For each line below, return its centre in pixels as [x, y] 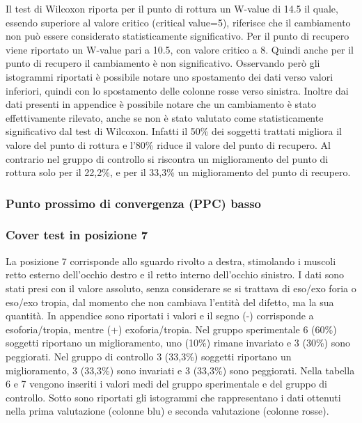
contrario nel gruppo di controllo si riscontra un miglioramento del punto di [167, 158]
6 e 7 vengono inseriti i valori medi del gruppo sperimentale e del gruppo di [166, 384]
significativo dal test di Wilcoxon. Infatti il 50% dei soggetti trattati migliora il [174, 131]
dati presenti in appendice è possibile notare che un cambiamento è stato [161, 104]
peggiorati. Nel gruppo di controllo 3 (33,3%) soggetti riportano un [149, 356]
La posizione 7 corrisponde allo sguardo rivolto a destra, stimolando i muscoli [171, 261]
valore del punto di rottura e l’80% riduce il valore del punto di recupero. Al [168, 144]
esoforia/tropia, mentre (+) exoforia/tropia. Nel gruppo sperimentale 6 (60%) [171, 329]
